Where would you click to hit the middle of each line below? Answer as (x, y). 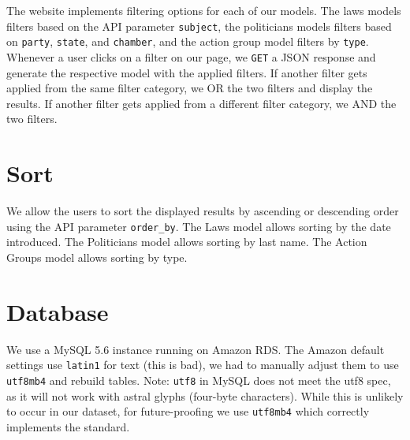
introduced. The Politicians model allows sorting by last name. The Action (187, 242)
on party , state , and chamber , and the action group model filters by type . (188, 41)
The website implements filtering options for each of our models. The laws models (204, 10)
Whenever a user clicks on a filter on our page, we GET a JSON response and (191, 56)
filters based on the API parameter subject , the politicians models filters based (199, 26)
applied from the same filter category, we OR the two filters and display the (190, 88)
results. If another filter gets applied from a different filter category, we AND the (201, 103)
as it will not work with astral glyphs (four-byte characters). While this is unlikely (205, 395)
